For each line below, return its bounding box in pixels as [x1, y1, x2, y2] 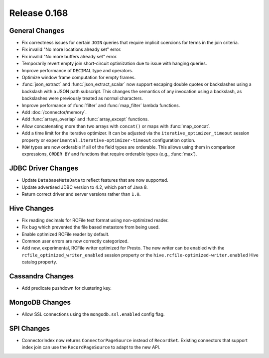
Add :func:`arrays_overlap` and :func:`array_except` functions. [21, 116, 149, 122]
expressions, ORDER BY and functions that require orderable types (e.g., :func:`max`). [21, 151, 197, 157]
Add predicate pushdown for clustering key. [21, 285, 112, 291]
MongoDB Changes [9, 298, 71, 306]
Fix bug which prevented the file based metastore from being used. [21, 224, 160, 230]
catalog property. [21, 259, 57, 265]
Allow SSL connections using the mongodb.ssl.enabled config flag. [21, 311, 165, 317]
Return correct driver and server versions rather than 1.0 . [21, 191, 141, 197]
